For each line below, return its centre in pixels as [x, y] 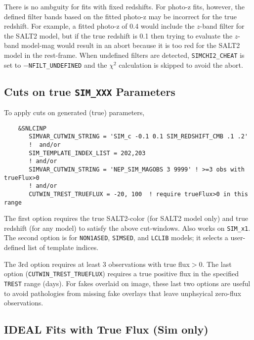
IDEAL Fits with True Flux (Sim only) [106, 329]
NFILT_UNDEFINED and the [68, 64]
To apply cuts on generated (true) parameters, [74, 112]
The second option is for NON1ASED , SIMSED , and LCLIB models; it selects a [116, 237]
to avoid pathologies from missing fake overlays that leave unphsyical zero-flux [123, 293]
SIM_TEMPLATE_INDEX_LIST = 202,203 [87, 153]
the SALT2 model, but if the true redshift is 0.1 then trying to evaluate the [118, 35]
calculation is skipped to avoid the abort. [181, 64]
